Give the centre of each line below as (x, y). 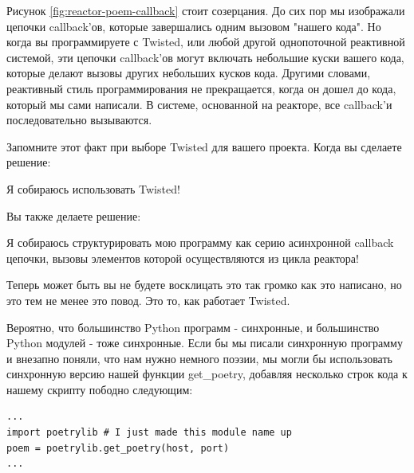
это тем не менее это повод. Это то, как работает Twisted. (148, 300)
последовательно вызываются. (79, 120)
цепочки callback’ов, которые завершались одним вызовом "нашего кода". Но (194, 26)
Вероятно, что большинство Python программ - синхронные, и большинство (193, 327)
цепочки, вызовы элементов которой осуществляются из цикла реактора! (183, 258)
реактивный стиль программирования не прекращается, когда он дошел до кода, (201, 88)
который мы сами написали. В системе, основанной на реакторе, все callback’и (199, 104)
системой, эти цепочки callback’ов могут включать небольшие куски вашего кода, (205, 57)
